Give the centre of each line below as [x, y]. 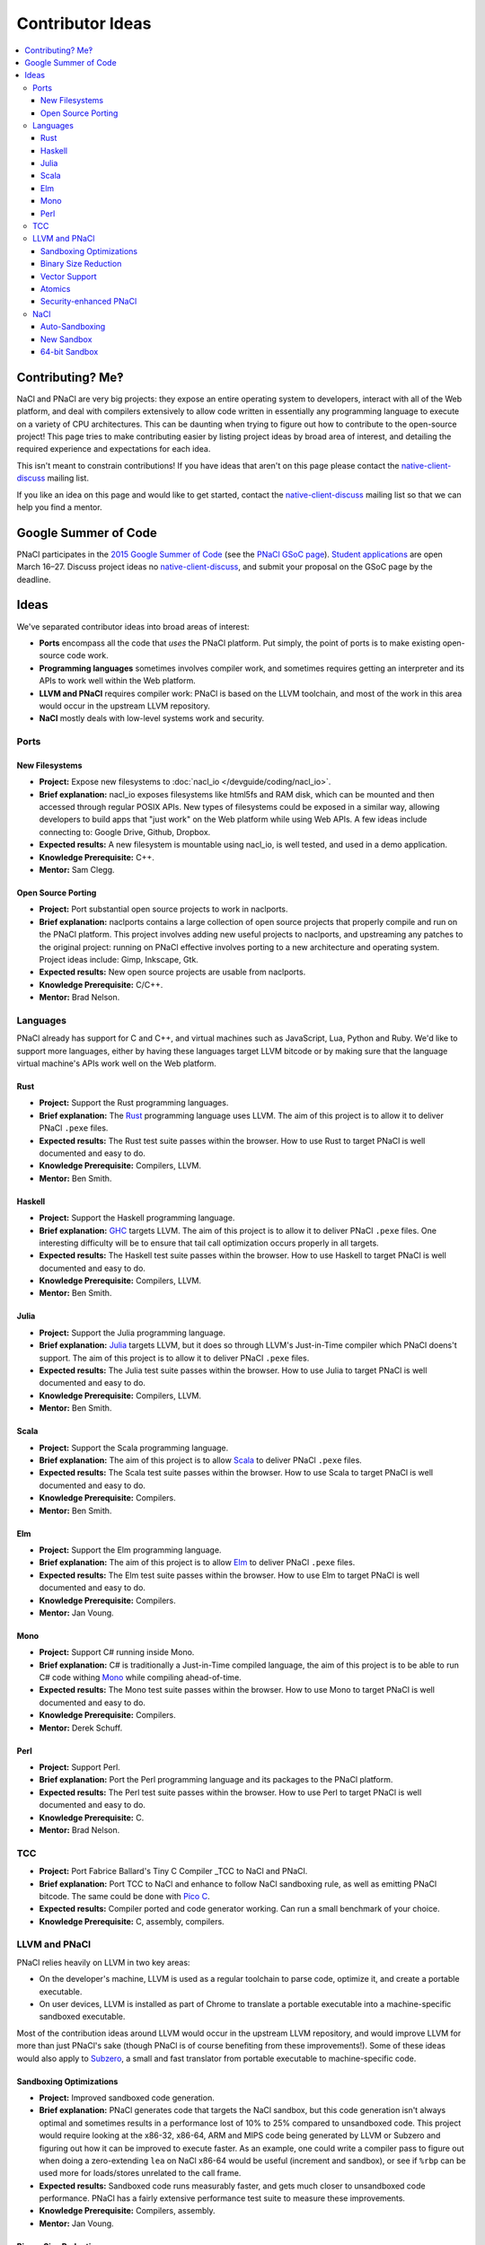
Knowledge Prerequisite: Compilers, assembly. [127, 2211]
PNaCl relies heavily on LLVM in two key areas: [103, 1962]
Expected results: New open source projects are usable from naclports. [172, 972]
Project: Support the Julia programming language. [132, 1333]
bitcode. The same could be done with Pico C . [124, 1896]
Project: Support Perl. [79, 1767]
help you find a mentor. [59, 506]
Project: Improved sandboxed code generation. [127, 2098]
